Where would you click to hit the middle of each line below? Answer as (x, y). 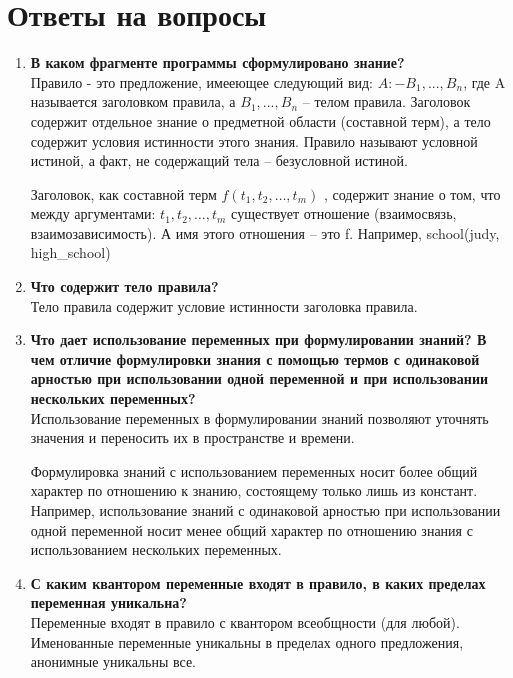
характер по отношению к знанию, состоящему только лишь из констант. (254, 490)
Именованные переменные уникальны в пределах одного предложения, (247, 641)
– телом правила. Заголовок (386, 101)
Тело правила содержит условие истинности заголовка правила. (224, 305)
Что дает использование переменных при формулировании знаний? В (258, 339)
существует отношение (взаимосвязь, (344, 213)
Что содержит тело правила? (124, 286)
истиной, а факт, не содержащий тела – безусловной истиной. (219, 160)
